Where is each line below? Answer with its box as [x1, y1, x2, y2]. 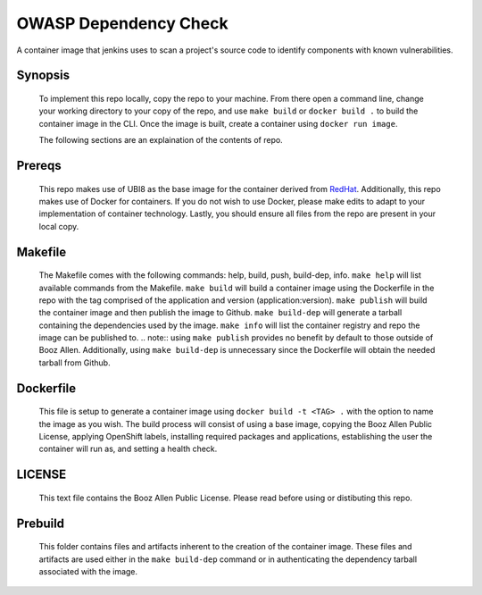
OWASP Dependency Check [16, 13, 229, 33]
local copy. [38, 221, 79, 231]
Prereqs [16, 157, 62, 173]
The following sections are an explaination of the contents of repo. [38, 135, 283, 146]
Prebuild [16, 515, 65, 531]
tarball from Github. [38, 357, 111, 368]
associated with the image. [38, 566, 138, 577]
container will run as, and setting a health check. [38, 443, 218, 455]
